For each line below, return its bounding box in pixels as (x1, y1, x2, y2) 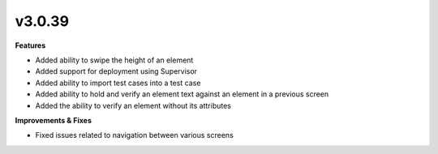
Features (15, 41, 46, 50)
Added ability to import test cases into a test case (35, 78, 201, 88)
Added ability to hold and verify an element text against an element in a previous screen (35, 89, 329, 99)
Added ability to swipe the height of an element (35, 55, 194, 65)
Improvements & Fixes (15, 115, 92, 125)
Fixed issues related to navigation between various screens (35, 130, 234, 140)
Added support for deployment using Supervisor (35, 66, 198, 76)
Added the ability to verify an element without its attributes (35, 101, 231, 110)
